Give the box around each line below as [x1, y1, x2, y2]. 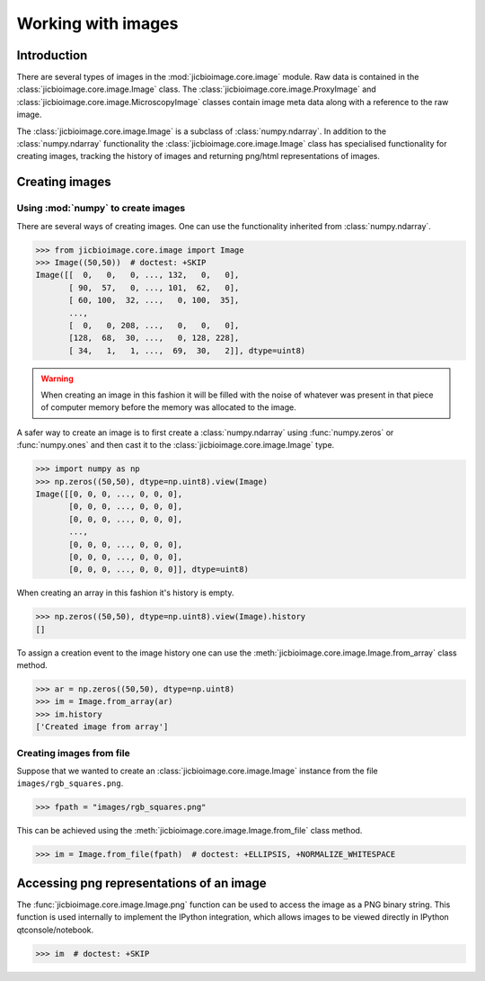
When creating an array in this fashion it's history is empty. [16, 587, 234, 598]
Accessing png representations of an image [16, 875, 267, 890]
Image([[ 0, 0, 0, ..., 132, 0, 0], [35, 270, 240, 281]
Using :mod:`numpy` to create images [16, 202, 186, 215]
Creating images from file [16, 746, 130, 759]
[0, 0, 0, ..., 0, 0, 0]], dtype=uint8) [68, 565, 249, 575]
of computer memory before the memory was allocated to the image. [40, 402, 296, 413]
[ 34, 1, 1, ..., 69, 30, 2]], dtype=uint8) [68, 345, 306, 355]
